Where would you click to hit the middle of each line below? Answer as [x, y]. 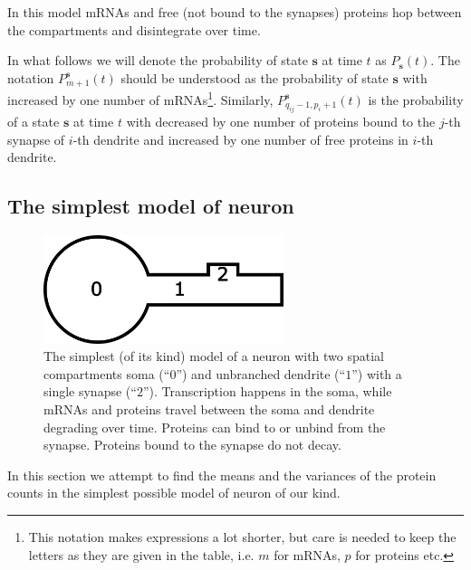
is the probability [416, 99]
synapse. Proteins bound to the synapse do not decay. [192, 445]
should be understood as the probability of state [255, 77]
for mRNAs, [307, 554]
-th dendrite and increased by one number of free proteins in [240, 139]
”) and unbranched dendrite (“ [261, 373]
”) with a [377, 373]
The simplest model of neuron [151, 206]
